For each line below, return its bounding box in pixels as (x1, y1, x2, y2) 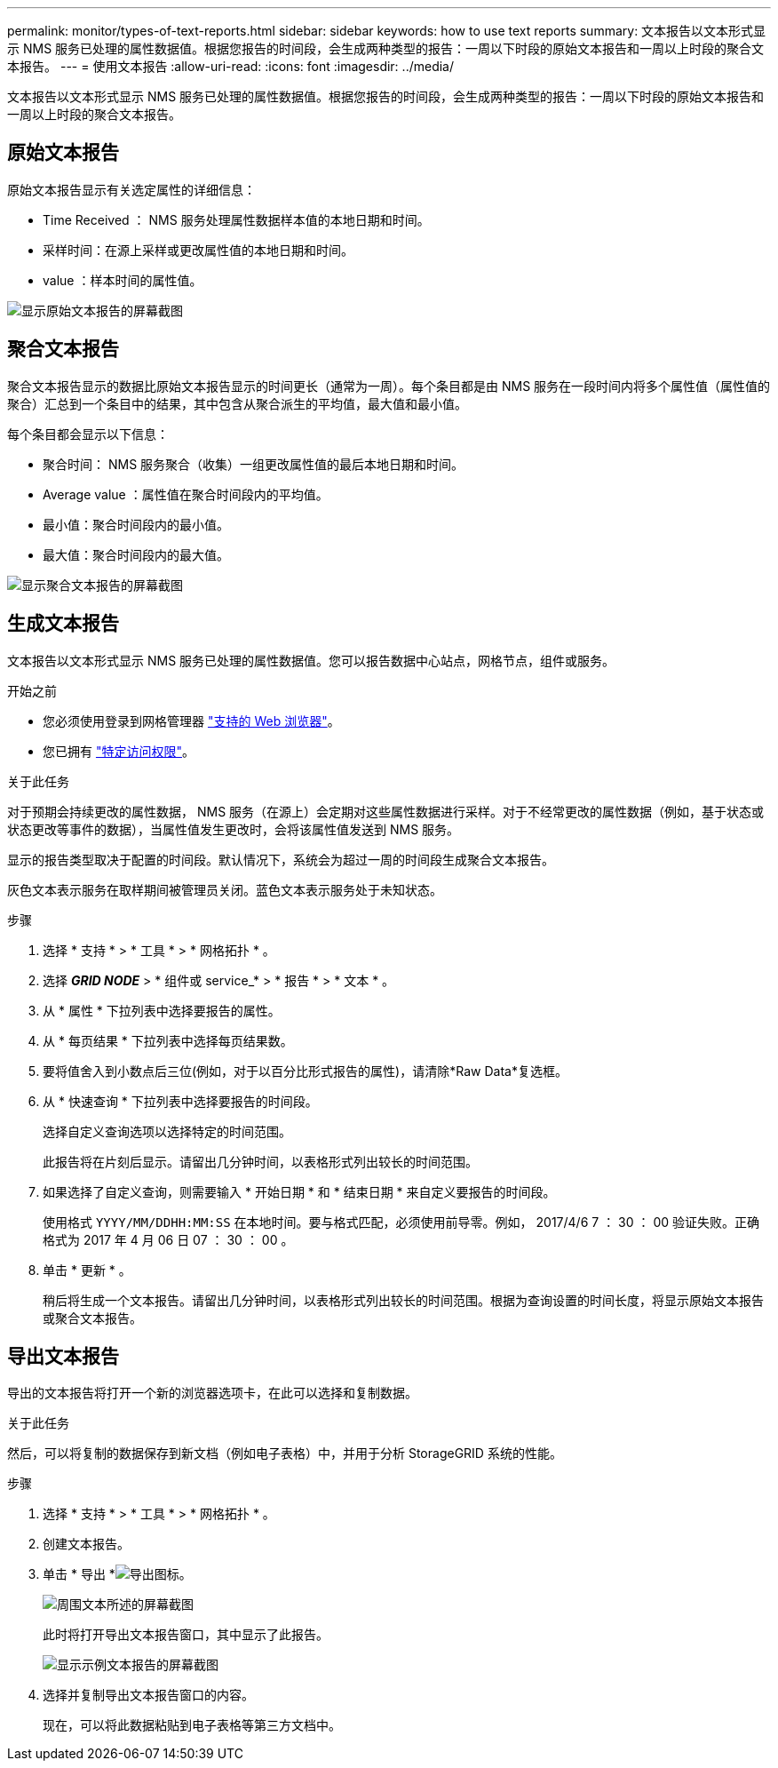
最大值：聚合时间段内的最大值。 (43, 546, 229, 562)
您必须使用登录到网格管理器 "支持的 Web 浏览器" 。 (43, 713, 340, 729)
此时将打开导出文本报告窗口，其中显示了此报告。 (43, 1627, 329, 1643)
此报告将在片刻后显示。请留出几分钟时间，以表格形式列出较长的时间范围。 (43, 1153, 478, 1169)
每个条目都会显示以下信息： (7, 426, 169, 442)
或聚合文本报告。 (43, 1310, 142, 1326)
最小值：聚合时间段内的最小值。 (43, 516, 229, 532)
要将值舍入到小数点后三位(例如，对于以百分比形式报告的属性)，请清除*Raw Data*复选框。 (43, 1063, 568, 1079)
